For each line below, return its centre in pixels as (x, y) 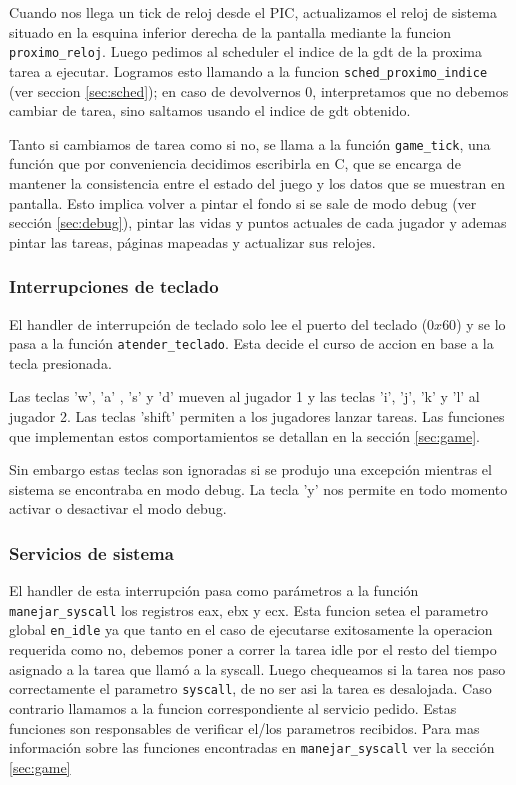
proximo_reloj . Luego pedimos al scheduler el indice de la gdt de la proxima (246, 51)
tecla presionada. (60, 362)
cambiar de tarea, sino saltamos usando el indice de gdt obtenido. (210, 110)
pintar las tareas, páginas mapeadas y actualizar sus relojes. (192, 241)
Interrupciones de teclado (114, 286)
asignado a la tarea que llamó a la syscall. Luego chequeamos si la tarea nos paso (257, 668)
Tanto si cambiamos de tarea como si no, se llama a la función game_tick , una (250, 143)
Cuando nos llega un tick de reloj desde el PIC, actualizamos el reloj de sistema (253, 12)
